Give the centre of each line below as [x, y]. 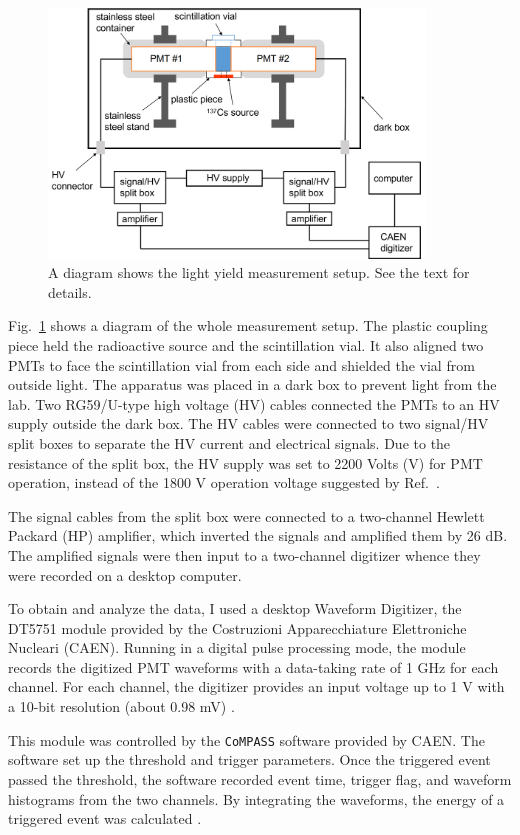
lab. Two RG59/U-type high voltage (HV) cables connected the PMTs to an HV [254, 403]
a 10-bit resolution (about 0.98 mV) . [121, 706]
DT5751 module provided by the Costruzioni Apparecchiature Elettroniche [237, 627]
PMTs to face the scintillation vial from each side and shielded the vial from [241, 364]
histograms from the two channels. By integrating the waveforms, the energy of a [256, 798]
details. [70, 291]
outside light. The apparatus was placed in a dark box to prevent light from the [252, 384]
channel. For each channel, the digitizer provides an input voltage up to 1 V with [256, 686]
